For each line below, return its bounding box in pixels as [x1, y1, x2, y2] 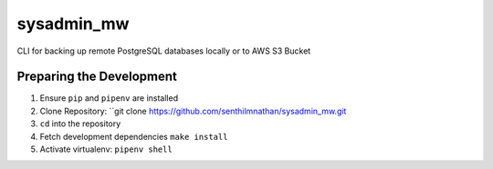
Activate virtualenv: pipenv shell [39, 144, 173, 154]
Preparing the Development [16, 69, 178, 84]
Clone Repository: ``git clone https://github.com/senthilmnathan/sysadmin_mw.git [39, 105, 347, 116]
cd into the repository [39, 118, 121, 129]
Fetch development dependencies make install [39, 131, 228, 142]
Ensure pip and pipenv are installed [39, 93, 178, 104]
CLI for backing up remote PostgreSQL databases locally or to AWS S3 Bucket [16, 45, 311, 56]
